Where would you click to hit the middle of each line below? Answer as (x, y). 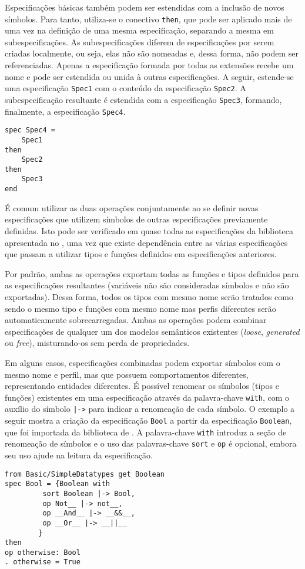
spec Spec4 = (30, 130)
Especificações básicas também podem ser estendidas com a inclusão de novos (145, 7)
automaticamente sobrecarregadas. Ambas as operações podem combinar (136, 320)
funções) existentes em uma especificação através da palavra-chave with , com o (147, 397)
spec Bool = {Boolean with (57, 484)
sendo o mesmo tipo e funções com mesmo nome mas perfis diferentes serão (140, 308)
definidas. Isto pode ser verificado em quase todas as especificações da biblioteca (149, 230)
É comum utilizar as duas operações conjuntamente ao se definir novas (132, 207)
